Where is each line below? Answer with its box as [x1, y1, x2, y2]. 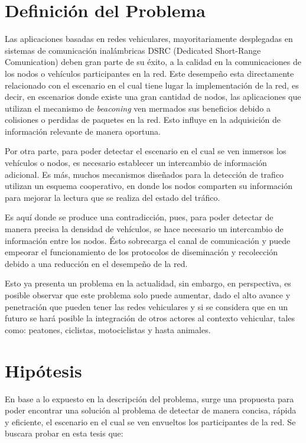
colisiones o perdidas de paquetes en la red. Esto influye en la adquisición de [5, 113, 281, 126]
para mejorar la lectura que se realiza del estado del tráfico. [5, 191, 220, 203]
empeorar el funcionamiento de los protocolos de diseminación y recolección [5, 246, 278, 258]
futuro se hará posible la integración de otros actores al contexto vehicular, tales [5, 312, 295, 324]
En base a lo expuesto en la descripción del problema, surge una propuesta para [5, 392, 294, 405]
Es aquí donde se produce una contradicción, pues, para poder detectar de [5, 211, 274, 223]
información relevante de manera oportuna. [5, 125, 161, 137]
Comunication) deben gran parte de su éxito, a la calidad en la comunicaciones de [5, 56, 301, 68]
